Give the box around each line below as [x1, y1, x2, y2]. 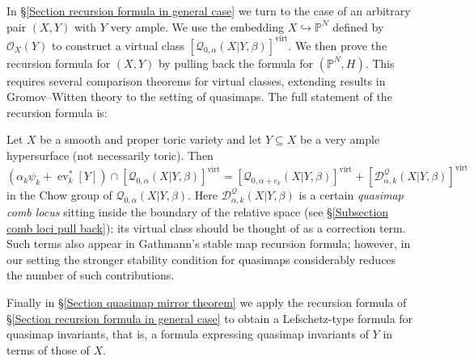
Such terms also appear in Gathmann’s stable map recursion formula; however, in [6, 235, 411, 252]
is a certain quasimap [298, 187, 404, 204]
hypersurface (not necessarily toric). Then [6, 147, 214, 164]
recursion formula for [6, 54, 111, 71]
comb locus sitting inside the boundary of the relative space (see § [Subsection [6, 203, 389, 220]
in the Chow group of [6, 187, 112, 204]
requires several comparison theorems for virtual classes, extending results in [6, 72, 386, 89]
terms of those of [6, 341, 90, 358]
